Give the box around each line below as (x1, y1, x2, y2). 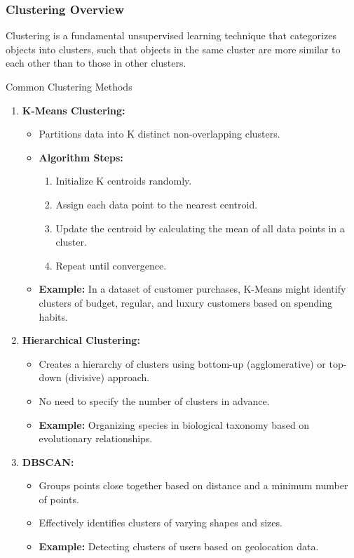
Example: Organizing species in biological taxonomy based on (39, 417, 310, 432)
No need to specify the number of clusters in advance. (39, 393, 270, 408)
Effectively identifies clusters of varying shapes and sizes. (39, 515, 282, 530)
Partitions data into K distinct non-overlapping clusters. (39, 126, 280, 141)
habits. (39, 309, 68, 324)
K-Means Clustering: (22, 102, 125, 117)
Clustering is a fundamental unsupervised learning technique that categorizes (6, 28, 336, 43)
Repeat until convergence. (55, 258, 167, 272)
